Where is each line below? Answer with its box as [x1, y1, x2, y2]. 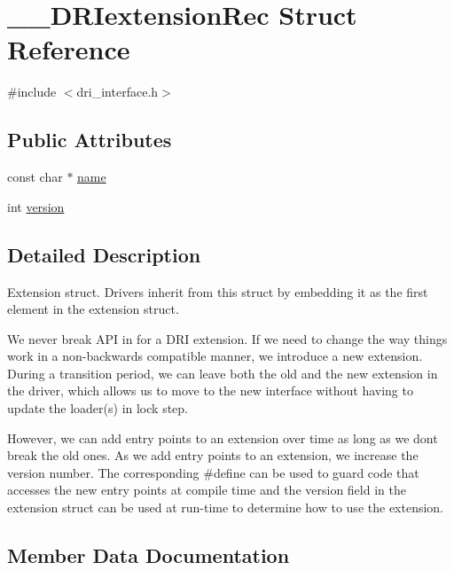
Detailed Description [7, 240, 201, 268]
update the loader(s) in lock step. [7, 399, 188, 418]
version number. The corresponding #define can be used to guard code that [7, 463, 419, 481]
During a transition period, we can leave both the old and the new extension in [7, 363, 438, 382]
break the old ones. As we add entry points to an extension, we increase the [7, 446, 419, 465]
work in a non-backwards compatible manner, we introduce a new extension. [7, 347, 423, 365]
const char [7, 168, 63, 186]
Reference [7, 31, 130, 67]
